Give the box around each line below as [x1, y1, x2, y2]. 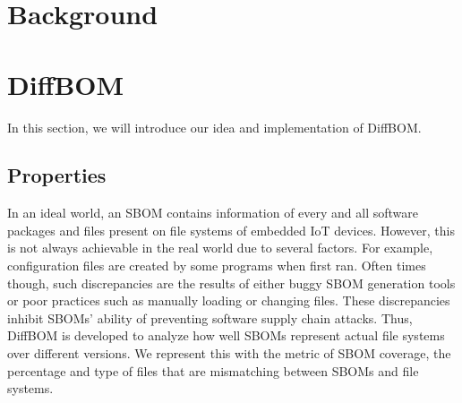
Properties [7, 161, 107, 189]
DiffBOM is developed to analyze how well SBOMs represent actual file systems [7, 326, 445, 345]
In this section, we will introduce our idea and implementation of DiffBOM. [7, 117, 422, 136]
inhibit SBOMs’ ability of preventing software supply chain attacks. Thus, [7, 308, 413, 327]
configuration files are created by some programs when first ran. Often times [7, 256, 426, 275]
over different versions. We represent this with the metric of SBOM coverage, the [7, 344, 451, 363]
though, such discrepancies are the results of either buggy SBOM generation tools [7, 273, 456, 292]
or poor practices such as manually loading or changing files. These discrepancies [7, 291, 450, 310]
